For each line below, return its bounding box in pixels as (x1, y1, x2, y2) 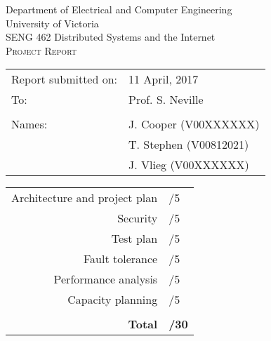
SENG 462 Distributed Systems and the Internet (6, 29, 216, 44)
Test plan (111, 230, 158, 247)
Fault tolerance (84, 250, 158, 267)
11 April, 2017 (128, 71, 199, 88)
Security (117, 210, 158, 227)
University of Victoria (6, 15, 99, 30)
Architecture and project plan (11, 189, 158, 206)
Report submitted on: (11, 71, 118, 88)
